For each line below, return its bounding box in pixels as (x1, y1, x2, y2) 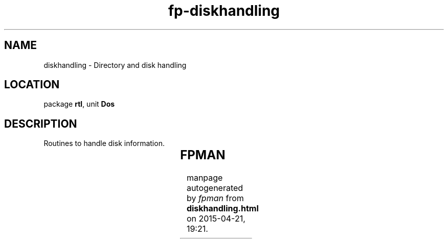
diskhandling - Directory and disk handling (43, 60, 187, 69)
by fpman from (186, 193, 244, 204)
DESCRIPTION (4, 117, 77, 130)
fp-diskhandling (168, 2, 280, 19)
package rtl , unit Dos (43, 100, 115, 109)
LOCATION (4, 78, 60, 91)
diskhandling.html (186, 203, 259, 214)
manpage (186, 173, 223, 183)
